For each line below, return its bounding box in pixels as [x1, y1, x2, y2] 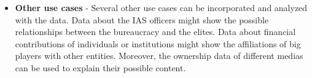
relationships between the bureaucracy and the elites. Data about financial [15, 25, 296, 38]
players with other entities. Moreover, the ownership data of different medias [15, 49, 303, 62]
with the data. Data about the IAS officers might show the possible [15, 13, 269, 26]
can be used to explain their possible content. [15, 61, 186, 74]
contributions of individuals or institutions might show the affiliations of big [15, 37, 301, 50]
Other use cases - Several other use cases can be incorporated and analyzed [15, 1, 308, 14]
